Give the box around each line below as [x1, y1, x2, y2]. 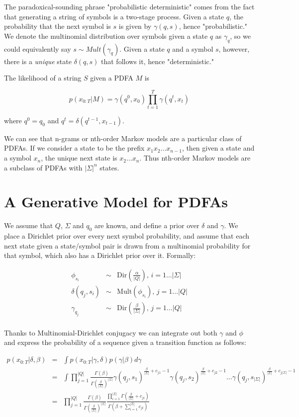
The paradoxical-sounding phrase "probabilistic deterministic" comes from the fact [4, 1, 255, 11]
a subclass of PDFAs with [4, 162, 83, 172]
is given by [118, 21, 152, 31]
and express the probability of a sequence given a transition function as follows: [4, 337, 246, 347]
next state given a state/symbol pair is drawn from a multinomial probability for [4, 240, 251, 250]
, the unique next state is [41, 153, 117, 163]
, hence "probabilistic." [179, 21, 248, 31]
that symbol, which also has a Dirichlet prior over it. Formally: [4, 250, 196, 260]
